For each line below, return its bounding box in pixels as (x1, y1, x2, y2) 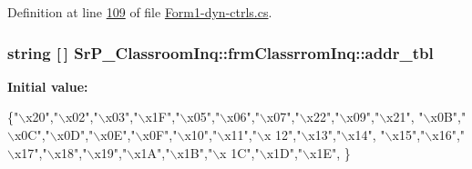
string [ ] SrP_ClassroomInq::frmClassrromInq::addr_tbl (7, 41, 434, 64)
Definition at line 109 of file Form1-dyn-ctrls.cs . (7, 3, 272, 21)
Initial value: (7, 76, 88, 95)
